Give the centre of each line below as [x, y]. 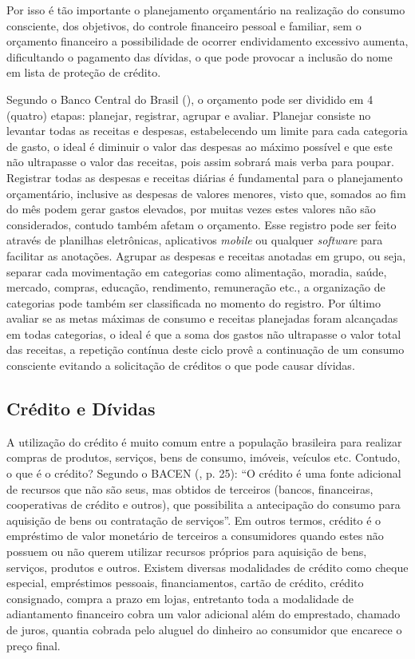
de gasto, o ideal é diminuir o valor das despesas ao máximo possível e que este [200, 146]
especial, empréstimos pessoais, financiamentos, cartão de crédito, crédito [185, 583]
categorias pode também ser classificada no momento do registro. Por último [194, 302]
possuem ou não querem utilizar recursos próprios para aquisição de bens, [187, 552]
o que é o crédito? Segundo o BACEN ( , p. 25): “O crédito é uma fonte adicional [204, 473]
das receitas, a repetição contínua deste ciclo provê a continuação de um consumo [206, 349]
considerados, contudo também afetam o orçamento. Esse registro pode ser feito [202, 224]
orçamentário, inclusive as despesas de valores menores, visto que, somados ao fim [206, 193]
